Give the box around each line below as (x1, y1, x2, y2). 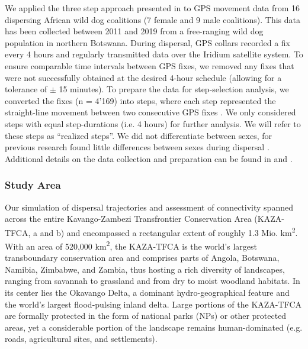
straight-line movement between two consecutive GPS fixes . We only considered (5, 106, 296, 118)
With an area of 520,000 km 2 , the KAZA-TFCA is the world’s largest (5, 238, 257, 252)
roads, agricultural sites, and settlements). (5, 332, 158, 345)
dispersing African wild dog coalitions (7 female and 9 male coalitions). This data (5, 13, 301, 25)
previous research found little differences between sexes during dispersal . (5, 141, 269, 153)
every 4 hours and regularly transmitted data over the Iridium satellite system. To (5, 48, 303, 60)
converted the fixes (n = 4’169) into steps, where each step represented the (5, 94, 276, 106)
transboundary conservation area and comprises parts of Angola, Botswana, (5, 251, 280, 264)
